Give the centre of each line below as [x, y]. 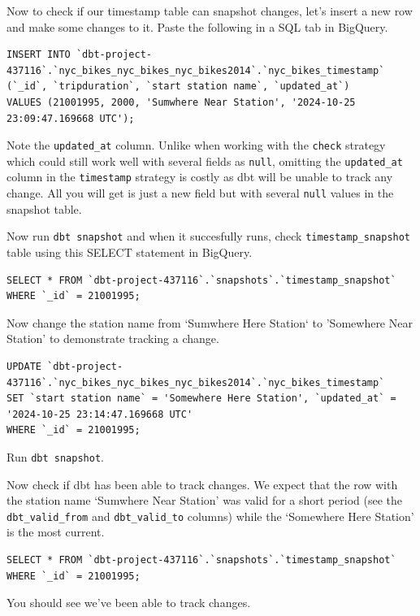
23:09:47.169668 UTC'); [71, 118]
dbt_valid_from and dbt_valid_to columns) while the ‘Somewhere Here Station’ [210, 516]
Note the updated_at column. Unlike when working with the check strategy [196, 145]
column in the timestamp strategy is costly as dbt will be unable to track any [200, 177]
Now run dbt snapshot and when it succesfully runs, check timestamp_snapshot [209, 236]
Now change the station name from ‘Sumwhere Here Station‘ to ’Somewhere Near [210, 322]
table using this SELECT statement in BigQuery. [130, 252]
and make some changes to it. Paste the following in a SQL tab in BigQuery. [197, 26]
